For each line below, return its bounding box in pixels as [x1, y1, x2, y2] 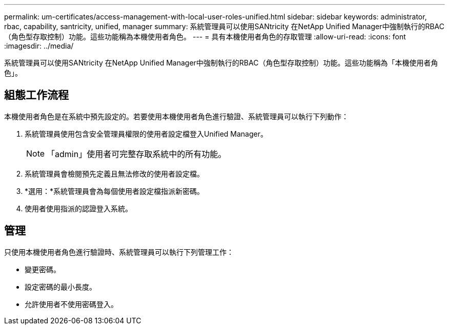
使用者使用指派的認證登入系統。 [25, 204, 132, 213]
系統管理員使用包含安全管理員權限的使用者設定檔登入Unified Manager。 [25, 129, 268, 138]
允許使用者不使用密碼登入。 [25, 299, 118, 309]
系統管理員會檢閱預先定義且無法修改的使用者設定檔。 [25, 169, 204, 178]
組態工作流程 [4, 89, 69, 102]
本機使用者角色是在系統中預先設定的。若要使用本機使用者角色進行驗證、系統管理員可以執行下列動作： [4, 112, 349, 121]
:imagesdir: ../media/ [4, 41, 74, 50]
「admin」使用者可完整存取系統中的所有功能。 [47, 148, 227, 159]
